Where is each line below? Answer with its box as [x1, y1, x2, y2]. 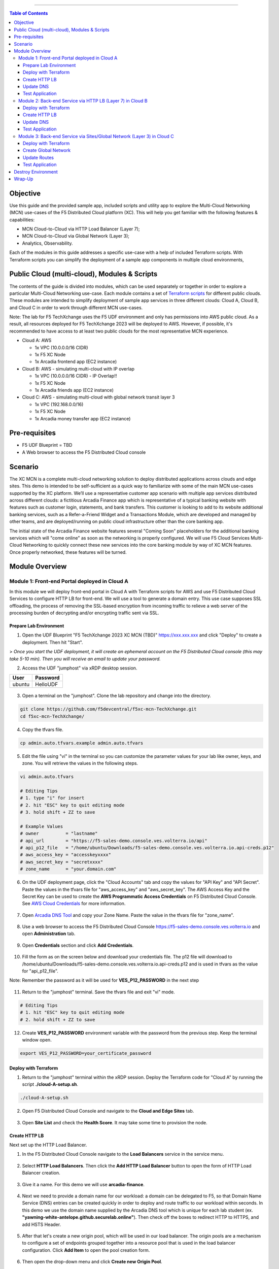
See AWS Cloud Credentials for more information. [22, 900, 126, 907]
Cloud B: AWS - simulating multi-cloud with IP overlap [22, 365, 134, 372]
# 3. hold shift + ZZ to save [20, 810, 95, 815]
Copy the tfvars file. [22, 726, 63, 732]
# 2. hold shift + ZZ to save [20, 1017, 95, 1022]
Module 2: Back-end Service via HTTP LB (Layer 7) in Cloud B [18, 97, 148, 104]
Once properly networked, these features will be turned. [9, 549, 127, 555]
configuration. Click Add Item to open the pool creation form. [22, 1247, 150, 1253]
